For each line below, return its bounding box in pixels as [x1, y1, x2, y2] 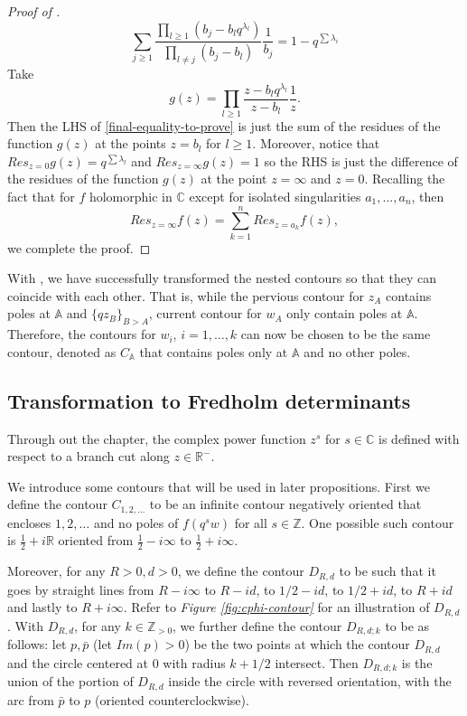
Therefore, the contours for [7, 325, 156, 344]
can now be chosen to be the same [240, 325, 431, 344]
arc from [7, 690, 54, 709]
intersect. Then [275, 653, 359, 672]
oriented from [58, 531, 134, 550]
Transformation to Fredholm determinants [7, 386, 411, 414]
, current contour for [148, 304, 262, 323]
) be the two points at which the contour [184, 635, 410, 654]
